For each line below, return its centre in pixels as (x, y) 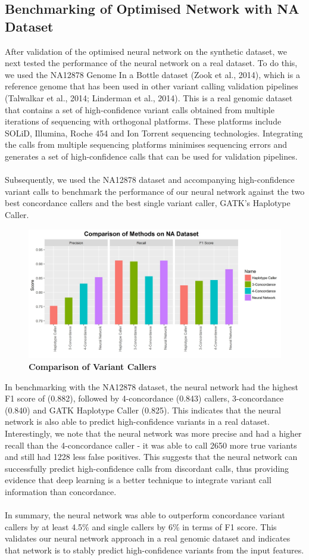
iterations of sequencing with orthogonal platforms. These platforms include (143, 121)
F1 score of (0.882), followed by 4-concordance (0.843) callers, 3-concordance (144, 398)
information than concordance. (61, 491)
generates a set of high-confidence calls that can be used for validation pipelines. (151, 156)
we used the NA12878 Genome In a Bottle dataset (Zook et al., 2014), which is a (152, 74)
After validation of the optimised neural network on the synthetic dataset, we (146, 51)
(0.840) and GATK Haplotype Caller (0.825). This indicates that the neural (143, 410)
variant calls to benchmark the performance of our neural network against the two (155, 191)
